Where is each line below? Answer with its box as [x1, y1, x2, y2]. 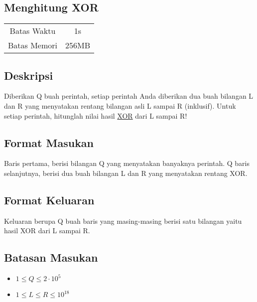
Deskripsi [4, 67, 53, 83]
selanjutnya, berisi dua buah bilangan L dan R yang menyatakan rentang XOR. [4, 167, 248, 178]
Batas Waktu [9, 25, 56, 37]
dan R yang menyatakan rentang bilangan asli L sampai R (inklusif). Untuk [4, 101, 236, 111]
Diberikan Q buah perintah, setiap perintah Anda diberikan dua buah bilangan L [4, 91, 254, 101]
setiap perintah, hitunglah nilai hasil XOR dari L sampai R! [4, 110, 187, 121]
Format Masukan [4, 135, 94, 150]
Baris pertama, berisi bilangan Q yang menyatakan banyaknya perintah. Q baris [4, 158, 250, 168]
